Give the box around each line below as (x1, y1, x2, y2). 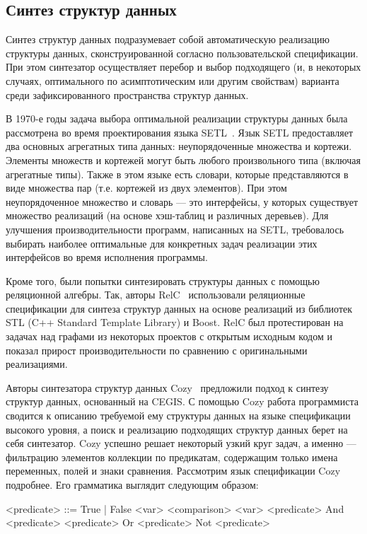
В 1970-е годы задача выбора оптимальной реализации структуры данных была (6, 111, 348, 126)
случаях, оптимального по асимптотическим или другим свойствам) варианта (6, 73, 339, 88)
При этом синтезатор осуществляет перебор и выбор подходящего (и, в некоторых (6, 59, 361, 74)
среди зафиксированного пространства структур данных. (6, 87, 249, 102)
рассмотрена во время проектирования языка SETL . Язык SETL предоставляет (6, 124, 354, 139)
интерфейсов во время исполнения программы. (6, 250, 208, 265)
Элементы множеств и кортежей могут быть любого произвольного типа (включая (6, 152, 361, 167)
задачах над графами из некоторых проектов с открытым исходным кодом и (6, 329, 332, 344)
